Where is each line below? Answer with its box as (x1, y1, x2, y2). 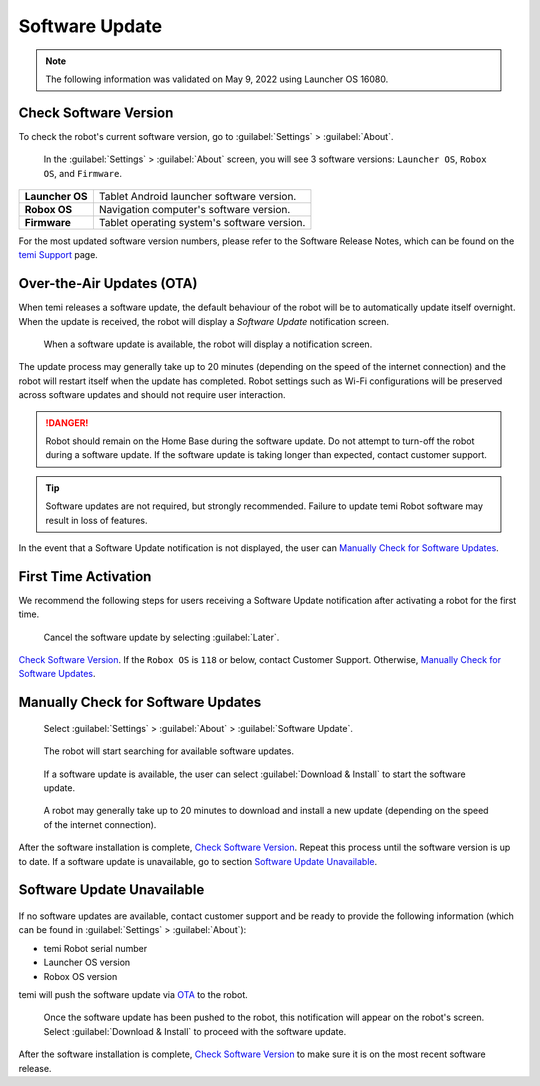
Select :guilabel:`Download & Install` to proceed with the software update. (43, 1025, 347, 1037)
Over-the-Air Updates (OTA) (18, 275, 198, 292)
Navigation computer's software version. (98, 203, 291, 217)
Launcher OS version (43, 956, 131, 969)
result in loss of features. (45, 514, 149, 526)
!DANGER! (45, 416, 89, 429)
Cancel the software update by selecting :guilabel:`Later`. (43, 631, 280, 643)
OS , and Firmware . (43, 167, 122, 179)
